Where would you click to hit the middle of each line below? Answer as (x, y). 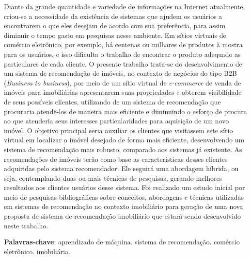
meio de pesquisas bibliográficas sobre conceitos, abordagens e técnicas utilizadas (124, 197)
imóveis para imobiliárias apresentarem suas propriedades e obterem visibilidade (123, 92)
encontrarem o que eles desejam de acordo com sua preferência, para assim (115, 26)
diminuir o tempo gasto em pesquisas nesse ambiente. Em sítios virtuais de (115, 35)
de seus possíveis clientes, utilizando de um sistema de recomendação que (112, 101)
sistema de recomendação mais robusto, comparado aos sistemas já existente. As (123, 149)
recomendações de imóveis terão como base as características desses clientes (116, 159)
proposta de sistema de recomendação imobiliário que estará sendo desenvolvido (123, 216)
